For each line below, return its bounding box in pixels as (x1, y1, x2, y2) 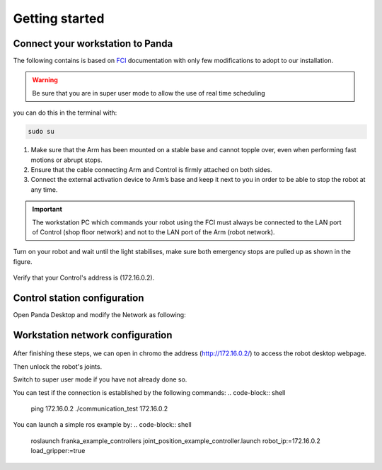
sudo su (28, 127, 54, 136)
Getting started (13, 11, 105, 26)
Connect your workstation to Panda (13, 38, 173, 50)
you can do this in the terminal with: (13, 108, 117, 117)
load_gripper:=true (30, 447, 86, 455)
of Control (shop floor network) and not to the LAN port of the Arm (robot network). (32, 227, 275, 236)
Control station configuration (13, 292, 144, 304)
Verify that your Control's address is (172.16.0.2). (13, 273, 155, 282)
